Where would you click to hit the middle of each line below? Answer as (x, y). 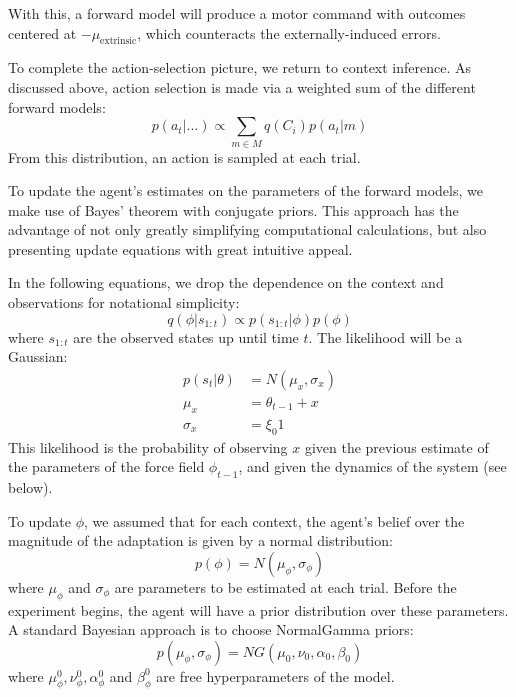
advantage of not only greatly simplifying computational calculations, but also (247, 229)
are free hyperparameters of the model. (275, 675)
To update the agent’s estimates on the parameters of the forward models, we (245, 190)
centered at (42, 32)
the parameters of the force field (106, 466)
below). (30, 486)
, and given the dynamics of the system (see (372, 466)
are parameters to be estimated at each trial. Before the (285, 586)
